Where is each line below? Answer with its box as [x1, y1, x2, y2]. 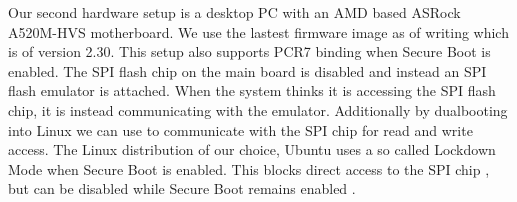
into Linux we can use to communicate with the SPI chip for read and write [8, 119, 473, 140]
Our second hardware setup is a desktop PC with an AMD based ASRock [8, 2, 461, 22]
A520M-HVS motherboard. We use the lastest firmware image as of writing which [8, 21, 509, 42]
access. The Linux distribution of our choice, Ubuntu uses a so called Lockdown [8, 139, 496, 160]
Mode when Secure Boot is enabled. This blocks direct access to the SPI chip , [8, 158, 490, 179]
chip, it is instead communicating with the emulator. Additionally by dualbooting [8, 99, 508, 120]
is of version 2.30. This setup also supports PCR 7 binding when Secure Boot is [8, 41, 491, 62]
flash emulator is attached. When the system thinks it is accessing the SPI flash [8, 80, 496, 101]
